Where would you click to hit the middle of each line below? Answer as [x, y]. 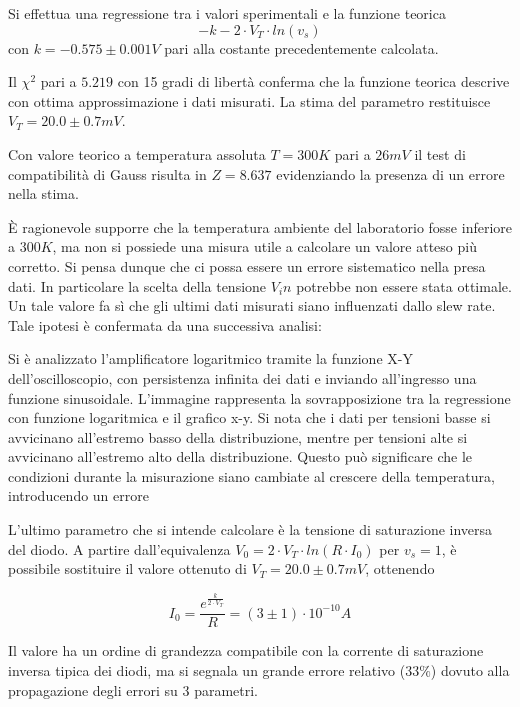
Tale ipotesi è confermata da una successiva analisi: [165, 324]
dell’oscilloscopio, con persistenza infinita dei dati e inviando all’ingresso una [242, 377]
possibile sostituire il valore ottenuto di [127, 568]
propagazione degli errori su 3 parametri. [133, 689]
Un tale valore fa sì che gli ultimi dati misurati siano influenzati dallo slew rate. [252, 305]
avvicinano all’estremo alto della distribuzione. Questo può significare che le [240, 456]
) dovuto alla [470, 669]
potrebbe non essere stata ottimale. [404, 285]
